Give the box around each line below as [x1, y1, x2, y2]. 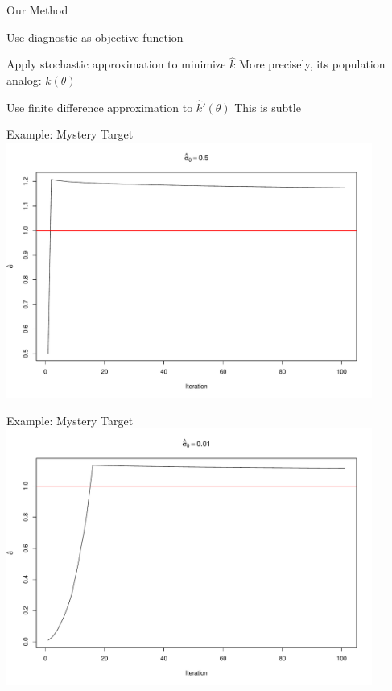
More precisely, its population [239, 56, 386, 72]
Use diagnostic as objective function [6, 28, 184, 45]
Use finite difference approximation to [6, 98, 193, 115]
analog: [6, 72, 42, 88]
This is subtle [234, 98, 301, 115]
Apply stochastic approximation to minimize [6, 56, 226, 72]
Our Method [6, 2, 68, 18]
